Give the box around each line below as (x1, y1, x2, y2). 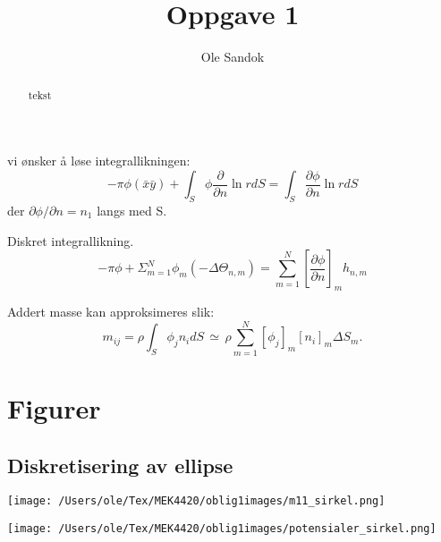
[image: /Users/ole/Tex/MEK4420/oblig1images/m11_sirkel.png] (7, 495, 386, 508)
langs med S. (97, 201, 167, 220)
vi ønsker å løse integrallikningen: (7, 151, 191, 170)
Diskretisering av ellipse (7, 451, 233, 478)
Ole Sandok (200, 47, 265, 66)
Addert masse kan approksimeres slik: (7, 302, 215, 321)
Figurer (7, 389, 101, 426)
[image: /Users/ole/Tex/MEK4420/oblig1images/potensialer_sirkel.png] (7, 521, 437, 535)
